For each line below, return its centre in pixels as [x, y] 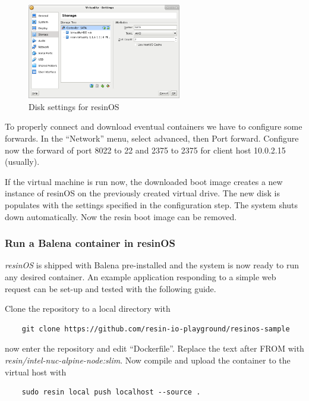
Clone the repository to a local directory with [88, 308]
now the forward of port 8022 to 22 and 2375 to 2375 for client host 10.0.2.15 [145, 150]
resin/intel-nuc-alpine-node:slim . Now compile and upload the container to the [148, 360]
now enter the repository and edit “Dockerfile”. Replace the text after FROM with [154, 348]
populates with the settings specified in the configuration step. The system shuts [152, 204]
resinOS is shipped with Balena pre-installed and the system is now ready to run [152, 265]
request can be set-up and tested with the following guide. [111, 288]
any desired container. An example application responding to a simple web [141, 276]
